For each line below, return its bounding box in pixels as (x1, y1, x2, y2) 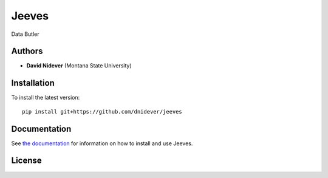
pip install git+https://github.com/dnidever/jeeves (22, 108, 182, 115)
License (11, 156, 42, 166)
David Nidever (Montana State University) (26, 62, 132, 69)
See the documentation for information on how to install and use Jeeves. (11, 140, 193, 147)
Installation (11, 78, 55, 88)
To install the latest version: (11, 94, 80, 101)
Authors (11, 46, 43, 56)
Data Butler (11, 30, 39, 38)
